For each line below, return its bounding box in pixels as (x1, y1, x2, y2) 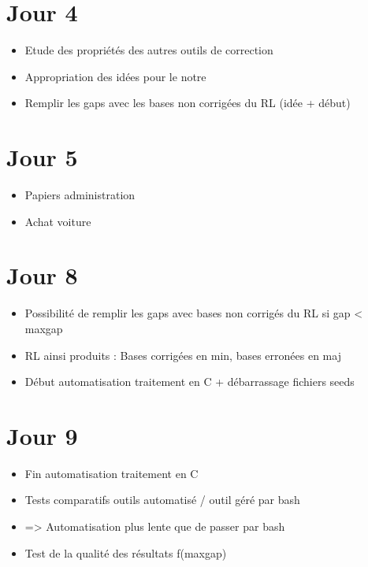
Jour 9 (6, 419, 78, 451)
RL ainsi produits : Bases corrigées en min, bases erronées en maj (24, 346, 341, 363)
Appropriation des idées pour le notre (24, 68, 206, 84)
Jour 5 (6, 141, 78, 173)
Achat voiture (24, 213, 91, 229)
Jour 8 (6, 259, 78, 291)
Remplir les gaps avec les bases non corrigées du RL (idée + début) (24, 94, 351, 111)
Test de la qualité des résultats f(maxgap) (24, 544, 227, 561)
